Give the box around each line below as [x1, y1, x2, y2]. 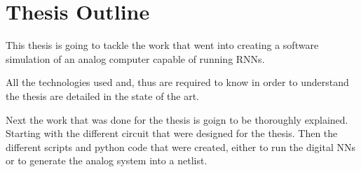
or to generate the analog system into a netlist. [6, 153, 207, 168]
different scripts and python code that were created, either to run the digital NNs [6, 139, 356, 154]
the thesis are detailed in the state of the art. [6, 88, 200, 103]
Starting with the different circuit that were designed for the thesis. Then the [6, 126, 338, 141]
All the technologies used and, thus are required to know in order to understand [6, 75, 349, 89]
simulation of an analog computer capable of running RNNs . [6, 51, 265, 66]
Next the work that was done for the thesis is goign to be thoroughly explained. [6, 112, 348, 127]
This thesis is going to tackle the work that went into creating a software [6, 38, 319, 52]
